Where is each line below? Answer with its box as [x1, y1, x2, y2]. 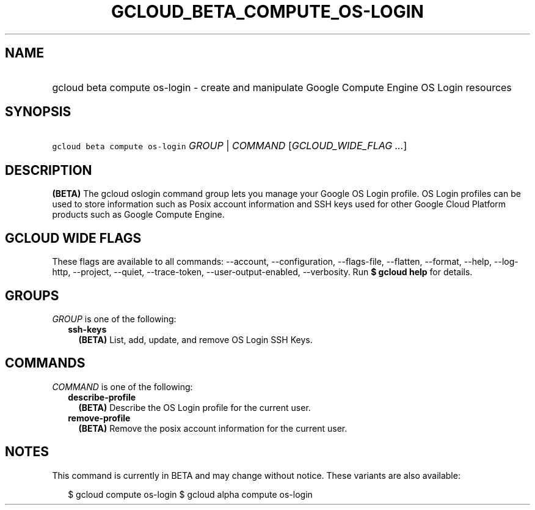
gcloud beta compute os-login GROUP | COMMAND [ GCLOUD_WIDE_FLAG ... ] [52, 139, 407, 152]
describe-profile [68, 391, 136, 402]
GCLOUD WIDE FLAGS [5, 230, 142, 246]
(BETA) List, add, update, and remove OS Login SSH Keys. [78, 334, 313, 345]
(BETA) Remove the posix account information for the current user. [78, 423, 348, 434]
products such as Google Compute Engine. [52, 209, 225, 220]
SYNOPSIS [5, 104, 71, 120]
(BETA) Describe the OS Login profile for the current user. [78, 402, 311, 413]
